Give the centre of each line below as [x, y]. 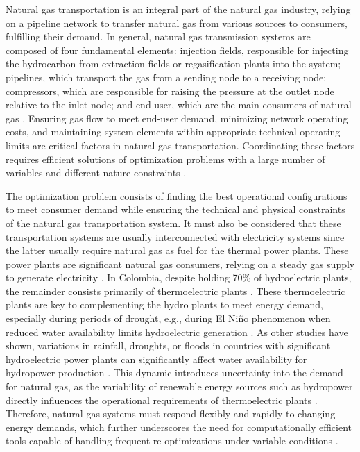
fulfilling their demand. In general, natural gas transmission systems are [158, 36]
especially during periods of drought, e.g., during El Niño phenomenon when [168, 318]
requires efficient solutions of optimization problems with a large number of [165, 159]
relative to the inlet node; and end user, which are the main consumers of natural [179, 104]
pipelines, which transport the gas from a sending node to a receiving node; [166, 77]
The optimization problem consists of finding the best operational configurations [177, 195]
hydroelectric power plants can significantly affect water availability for [156, 359]
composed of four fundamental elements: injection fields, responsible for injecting [177, 50]
